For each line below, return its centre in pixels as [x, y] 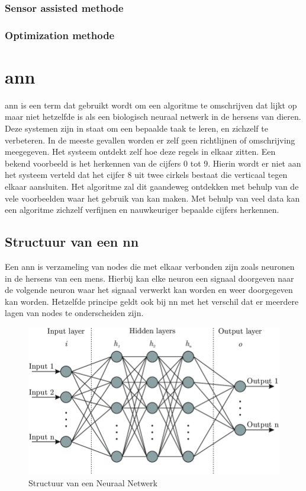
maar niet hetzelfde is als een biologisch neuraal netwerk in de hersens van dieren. [153, 117]
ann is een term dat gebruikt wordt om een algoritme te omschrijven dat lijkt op [151, 105]
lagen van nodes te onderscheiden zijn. [74, 313]
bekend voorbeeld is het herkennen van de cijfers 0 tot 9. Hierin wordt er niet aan [153, 163]
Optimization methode [60, 35]
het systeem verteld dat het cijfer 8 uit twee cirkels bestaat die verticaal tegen [146, 175]
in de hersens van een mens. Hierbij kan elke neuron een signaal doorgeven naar [149, 278]
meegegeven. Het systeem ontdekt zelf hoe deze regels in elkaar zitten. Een [140, 152]
